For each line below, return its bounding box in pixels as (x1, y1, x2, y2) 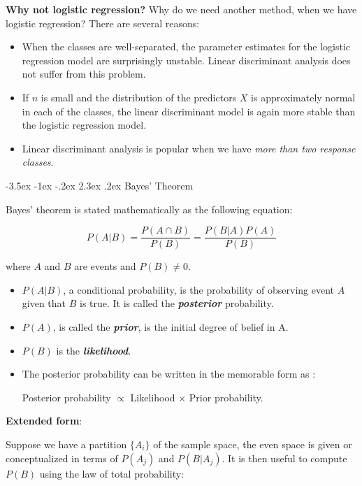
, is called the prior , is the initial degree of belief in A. (52, 319, 289, 334)
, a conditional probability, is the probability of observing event (63, 282, 334, 296)
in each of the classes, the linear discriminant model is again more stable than (22, 103, 356, 118)
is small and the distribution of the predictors (41, 90, 237, 104)
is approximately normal (251, 90, 356, 104)
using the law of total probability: (39, 466, 184, 480)
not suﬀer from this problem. (22, 66, 146, 81)
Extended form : (6, 413, 82, 428)
